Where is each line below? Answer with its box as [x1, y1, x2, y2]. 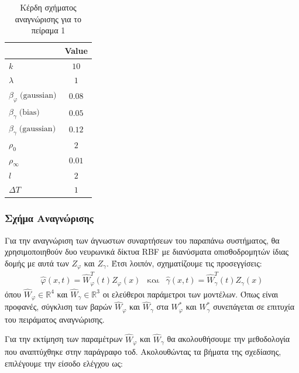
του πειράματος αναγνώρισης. [5, 313, 105, 325]
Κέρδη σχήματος [20, 1, 77, 13]
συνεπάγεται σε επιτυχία [213, 300, 295, 313]
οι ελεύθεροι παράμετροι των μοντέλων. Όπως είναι [102, 288, 279, 300]
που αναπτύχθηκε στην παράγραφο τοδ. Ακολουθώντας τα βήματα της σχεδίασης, [5, 345, 281, 358]
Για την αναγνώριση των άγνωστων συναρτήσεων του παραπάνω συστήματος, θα [5, 234, 280, 246]
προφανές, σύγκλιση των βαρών [5, 300, 112, 313]
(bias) [19, 108, 40, 117]
